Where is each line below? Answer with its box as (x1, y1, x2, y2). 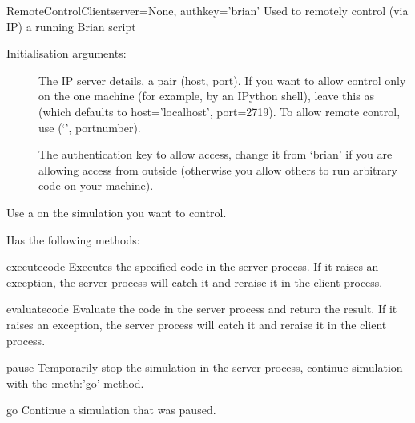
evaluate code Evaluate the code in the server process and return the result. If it (6, 300, 397, 317)
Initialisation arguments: (6, 45, 127, 62)
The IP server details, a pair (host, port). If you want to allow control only (38, 71, 406, 88)
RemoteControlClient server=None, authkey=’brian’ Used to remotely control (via (6, 2, 409, 18)
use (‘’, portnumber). (38, 119, 141, 135)
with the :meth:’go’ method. (6, 374, 144, 391)
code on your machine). (38, 177, 154, 194)
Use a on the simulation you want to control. (6, 203, 227, 220)
